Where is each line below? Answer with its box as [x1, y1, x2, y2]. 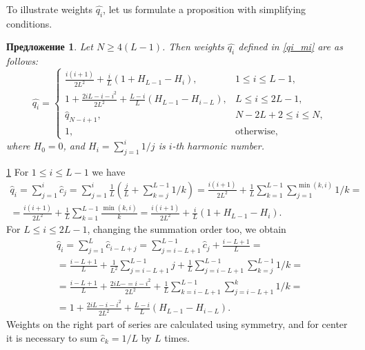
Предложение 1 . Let [6, 39, 93, 54]
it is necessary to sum [6, 330, 98, 344]
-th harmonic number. [172, 138, 265, 153]
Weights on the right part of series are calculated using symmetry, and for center [6, 317, 348, 331]
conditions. [6, 16, 52, 30]
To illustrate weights [6, 2, 93, 16]
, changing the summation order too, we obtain [87, 222, 286, 236]
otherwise [235, 127, 275, 137]
